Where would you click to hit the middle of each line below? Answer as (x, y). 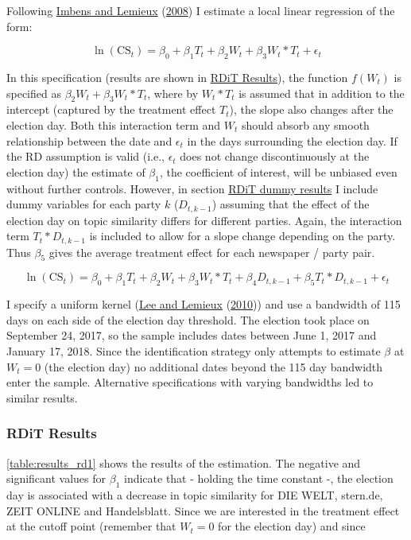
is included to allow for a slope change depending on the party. (242, 236)
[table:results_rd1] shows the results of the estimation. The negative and (184, 462)
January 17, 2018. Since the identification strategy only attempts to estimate (194, 351)
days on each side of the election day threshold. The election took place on (188, 319)
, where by (173, 93)
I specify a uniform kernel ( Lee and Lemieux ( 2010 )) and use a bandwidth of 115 (204, 304)
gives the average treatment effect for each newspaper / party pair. (212, 252)
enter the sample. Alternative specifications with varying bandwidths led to (190, 382)
